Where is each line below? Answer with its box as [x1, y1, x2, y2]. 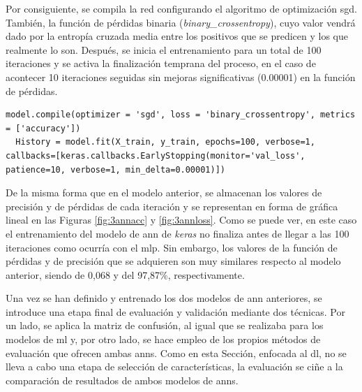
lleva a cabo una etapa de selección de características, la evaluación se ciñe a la [6, 359, 343, 374]
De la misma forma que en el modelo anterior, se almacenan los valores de [6, 185, 322, 200]
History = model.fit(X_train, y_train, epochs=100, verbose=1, [15, 137, 315, 147]
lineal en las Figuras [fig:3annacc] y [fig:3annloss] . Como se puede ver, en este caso [6, 212, 357, 227]
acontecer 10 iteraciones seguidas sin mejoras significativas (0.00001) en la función [6, 69, 356, 84]
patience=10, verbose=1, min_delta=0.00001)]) [6, 164, 225, 175]
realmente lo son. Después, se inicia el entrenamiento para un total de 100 [6, 42, 322, 57]
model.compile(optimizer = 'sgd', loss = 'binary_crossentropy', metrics [6, 110, 356, 120]
